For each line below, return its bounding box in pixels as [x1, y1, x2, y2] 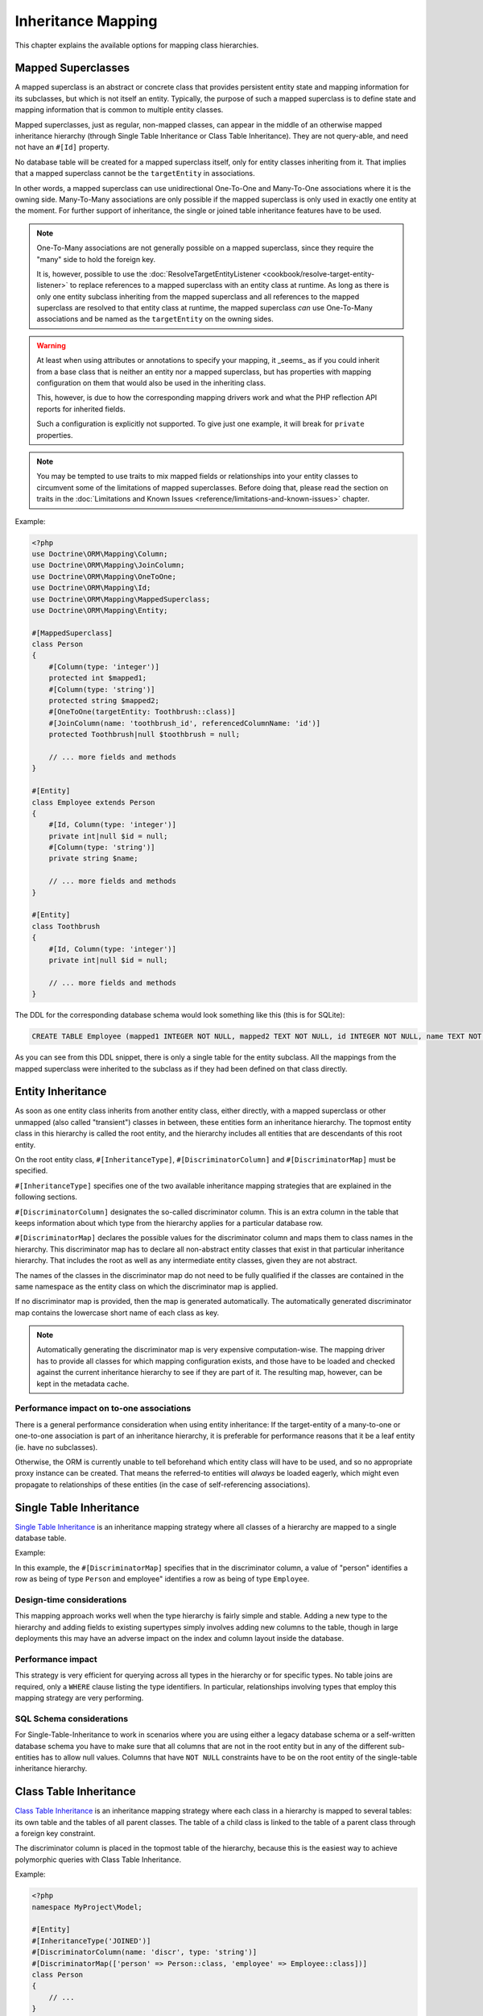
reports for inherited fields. [36, 404, 126, 414]
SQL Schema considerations [14, 1713, 129, 1724]
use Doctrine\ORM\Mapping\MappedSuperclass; [31, 594, 211, 604]
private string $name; [48, 854, 138, 863]
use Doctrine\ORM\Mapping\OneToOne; [31, 572, 177, 581]
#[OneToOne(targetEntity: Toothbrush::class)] [48, 707, 237, 717]
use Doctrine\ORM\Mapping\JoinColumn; [31, 560, 185, 570]
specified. [14, 1166, 48, 1176]
